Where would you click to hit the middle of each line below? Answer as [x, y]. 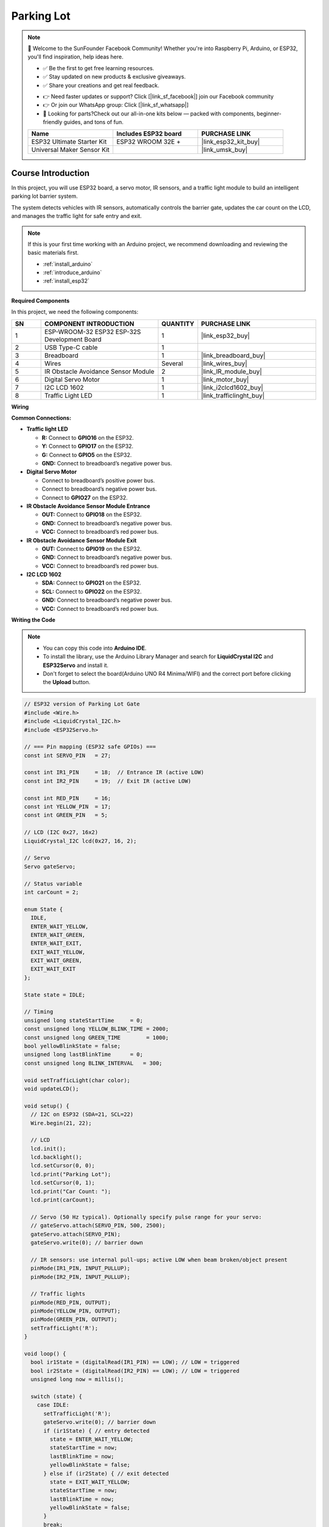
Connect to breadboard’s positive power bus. [98, 480]
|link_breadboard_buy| [233, 355]
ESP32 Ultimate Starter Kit [69, 142]
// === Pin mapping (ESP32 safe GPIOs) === [90, 747]
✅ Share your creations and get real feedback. [101, 85]
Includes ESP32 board [149, 134]
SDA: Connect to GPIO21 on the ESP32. [91, 583]
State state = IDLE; [55, 995]
